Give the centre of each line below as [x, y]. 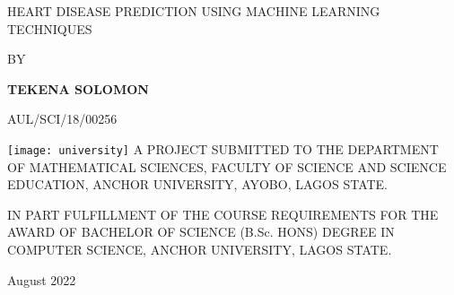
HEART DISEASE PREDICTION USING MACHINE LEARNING [194, 11]
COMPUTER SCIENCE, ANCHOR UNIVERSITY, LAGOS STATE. [200, 249]
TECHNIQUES [50, 28]
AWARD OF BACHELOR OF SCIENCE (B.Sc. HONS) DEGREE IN [201, 232]
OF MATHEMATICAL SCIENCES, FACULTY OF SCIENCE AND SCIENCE [227, 166]
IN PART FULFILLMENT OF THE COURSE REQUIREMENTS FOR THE [223, 214]
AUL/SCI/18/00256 [62, 119]
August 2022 [42, 279]
